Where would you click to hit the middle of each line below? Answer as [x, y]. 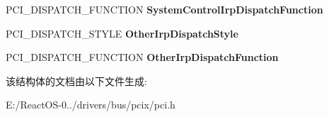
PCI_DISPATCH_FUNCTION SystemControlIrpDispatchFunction [164, 9]
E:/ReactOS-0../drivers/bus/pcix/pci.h [91, 105]
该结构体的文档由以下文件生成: [76, 80]
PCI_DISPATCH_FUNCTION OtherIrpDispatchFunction [142, 57]
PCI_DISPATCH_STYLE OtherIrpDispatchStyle [122, 33]
